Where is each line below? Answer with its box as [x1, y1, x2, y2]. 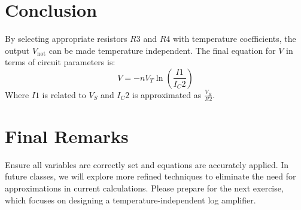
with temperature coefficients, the [172, 32, 296, 45]
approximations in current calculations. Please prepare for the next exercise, [5, 182, 284, 194]
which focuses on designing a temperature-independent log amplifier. [5, 193, 256, 206]
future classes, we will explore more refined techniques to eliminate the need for [5, 170, 296, 182]
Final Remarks [5, 123, 129, 148]
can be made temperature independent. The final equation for [48, 44, 276, 56]
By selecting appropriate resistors [5, 32, 127, 45]
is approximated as [132, 88, 202, 101]
